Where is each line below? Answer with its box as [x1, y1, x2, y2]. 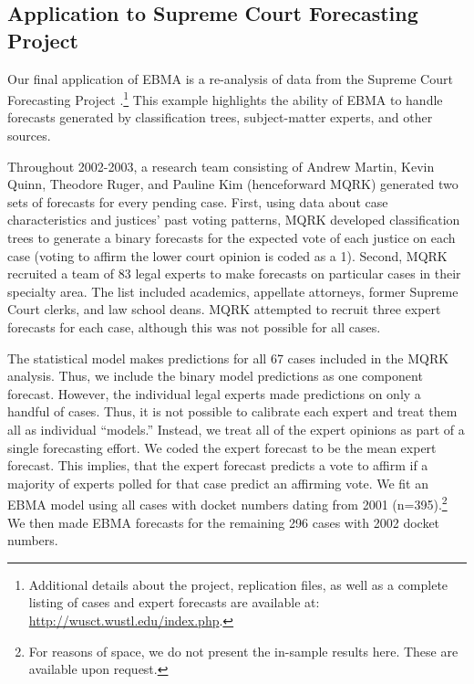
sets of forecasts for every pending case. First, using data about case [7, 192, 388, 211]
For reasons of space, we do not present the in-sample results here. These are [28, 641, 459, 660]
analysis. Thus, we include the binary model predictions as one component [7, 366, 423, 385]
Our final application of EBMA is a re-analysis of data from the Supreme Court [7, 68, 453, 88]
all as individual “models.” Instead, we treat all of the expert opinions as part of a [7, 419, 465, 438]
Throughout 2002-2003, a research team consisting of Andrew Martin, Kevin [7, 156, 435, 175]
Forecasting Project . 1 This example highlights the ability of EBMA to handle [7, 88, 443, 109]
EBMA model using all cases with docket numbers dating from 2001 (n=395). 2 [7, 492, 448, 513]
